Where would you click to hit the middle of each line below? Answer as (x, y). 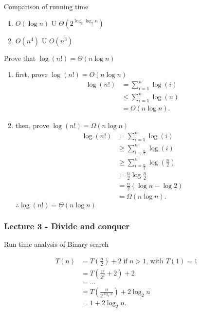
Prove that (20, 58)
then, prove (32, 125)
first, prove (31, 74)
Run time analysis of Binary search (56, 244)
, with (155, 261)
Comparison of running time (46, 6)
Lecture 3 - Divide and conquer (67, 226)
